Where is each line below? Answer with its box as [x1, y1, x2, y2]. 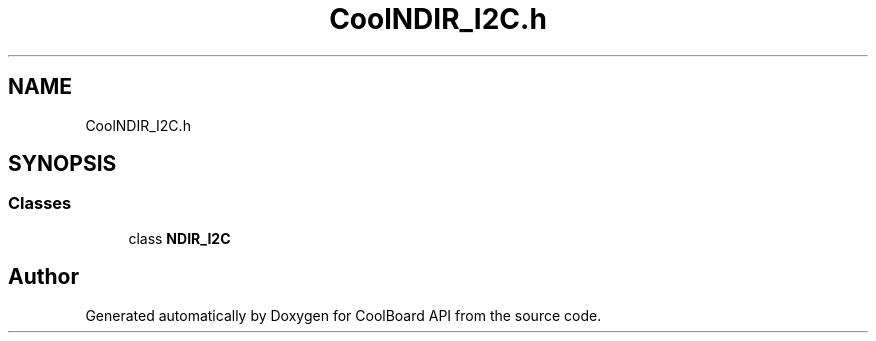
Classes [8, 193, 72, 214]
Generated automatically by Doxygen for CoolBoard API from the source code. [85, 306, 602, 324]
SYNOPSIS [8, 151, 117, 177]
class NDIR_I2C [128, 229, 231, 247]
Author [8, 264, 79, 290]
